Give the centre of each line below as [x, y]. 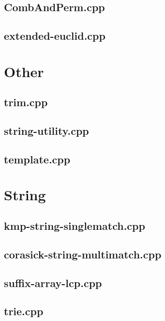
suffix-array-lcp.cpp [53, 282]
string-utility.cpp [46, 131]
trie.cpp [24, 311]
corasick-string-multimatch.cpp [83, 254]
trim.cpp [26, 102]
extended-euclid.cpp [55, 36]
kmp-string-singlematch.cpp [75, 226]
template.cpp [37, 159]
